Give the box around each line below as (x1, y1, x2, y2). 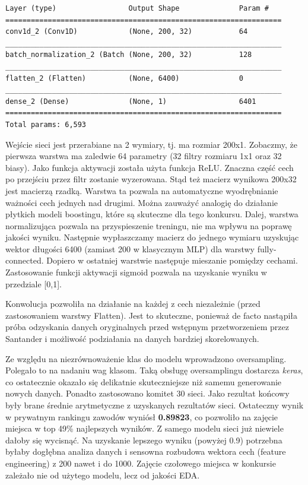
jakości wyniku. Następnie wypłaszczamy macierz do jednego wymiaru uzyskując (5, 231, 299, 243)
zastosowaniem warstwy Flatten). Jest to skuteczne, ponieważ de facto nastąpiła (5, 309, 298, 321)
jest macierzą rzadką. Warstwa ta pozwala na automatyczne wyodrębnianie (5, 184, 278, 196)
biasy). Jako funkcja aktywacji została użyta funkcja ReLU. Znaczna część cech (5, 161, 294, 173)
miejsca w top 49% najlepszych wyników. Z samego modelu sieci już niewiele (5, 422, 284, 435)
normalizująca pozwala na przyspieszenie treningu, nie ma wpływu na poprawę (5, 219, 292, 232)
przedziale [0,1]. (5, 277, 62, 290)
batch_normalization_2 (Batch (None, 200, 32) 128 (5, 50, 252, 59)
